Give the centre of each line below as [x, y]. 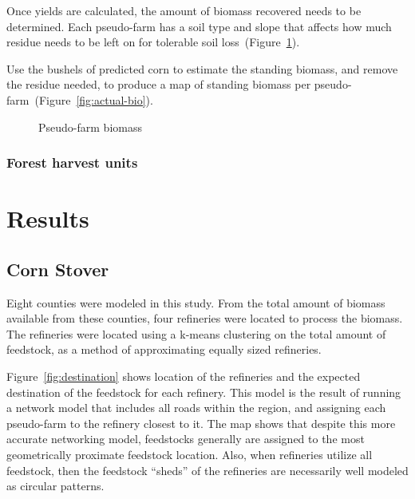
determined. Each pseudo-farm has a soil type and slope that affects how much [199, 26]
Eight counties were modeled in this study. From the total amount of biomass [196, 302]
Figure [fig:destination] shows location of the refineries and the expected [184, 376]
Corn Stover [58, 269]
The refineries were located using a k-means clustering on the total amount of [196, 333]
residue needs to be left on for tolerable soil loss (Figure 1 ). [153, 42]
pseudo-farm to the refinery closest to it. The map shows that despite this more [201, 423]
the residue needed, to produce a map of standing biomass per [159, 84]
